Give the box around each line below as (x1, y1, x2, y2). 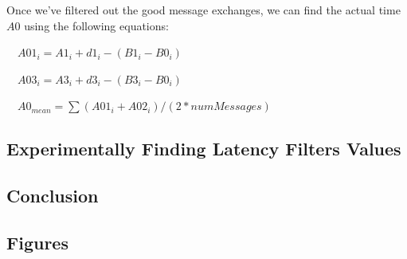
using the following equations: (24, 17, 169, 33)
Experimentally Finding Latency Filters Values (6, 136, 401, 161)
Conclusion (6, 183, 99, 208)
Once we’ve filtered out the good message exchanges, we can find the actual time (6, 2, 401, 18)
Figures (6, 230, 68, 254)
